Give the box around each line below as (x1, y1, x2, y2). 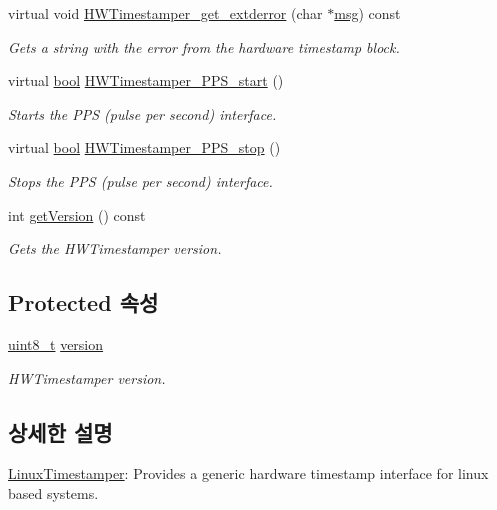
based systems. (8, 482, 99, 503)
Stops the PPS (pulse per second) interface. (8, 170, 273, 191)
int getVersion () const (8, 204, 146, 225)
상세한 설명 (8, 416, 113, 447)
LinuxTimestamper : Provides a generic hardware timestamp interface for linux (8, 463, 489, 484)
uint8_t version (8, 333, 104, 354)
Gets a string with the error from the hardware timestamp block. (8, 36, 400, 57)
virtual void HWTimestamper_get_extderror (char (8, 3, 323, 23)
